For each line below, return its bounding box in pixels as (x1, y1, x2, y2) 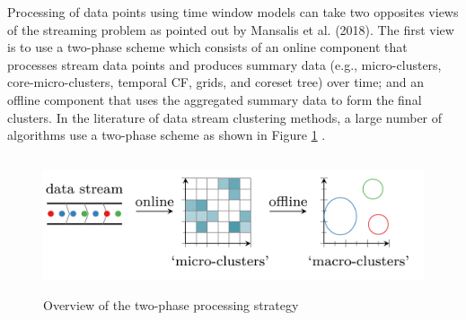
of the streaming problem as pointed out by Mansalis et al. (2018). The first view (7, 20, 454, 39)
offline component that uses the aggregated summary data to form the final (7, 90, 422, 108)
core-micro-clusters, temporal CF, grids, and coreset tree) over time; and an (7, 73, 424, 91)
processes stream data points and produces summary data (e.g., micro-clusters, (7, 55, 442, 74)
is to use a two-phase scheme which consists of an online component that (7, 38, 408, 56)
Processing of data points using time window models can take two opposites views (7, 3, 459, 21)
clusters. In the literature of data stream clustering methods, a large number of (7, 108, 443, 126)
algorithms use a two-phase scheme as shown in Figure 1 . (7, 125, 326, 144)
